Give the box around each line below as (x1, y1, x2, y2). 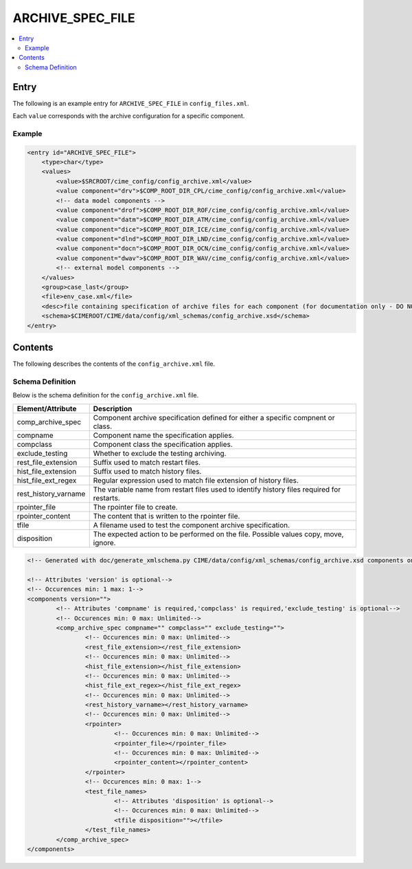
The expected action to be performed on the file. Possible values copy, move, (93, 529, 344, 539)
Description (93, 404, 133, 413)
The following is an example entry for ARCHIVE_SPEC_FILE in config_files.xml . (12, 99, 250, 107)
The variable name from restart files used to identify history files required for (93, 485, 341, 494)
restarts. (93, 493, 120, 503)
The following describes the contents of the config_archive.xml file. (12, 360, 216, 368)
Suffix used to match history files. (93, 466, 202, 476)
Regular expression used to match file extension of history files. (93, 475, 299, 485)
